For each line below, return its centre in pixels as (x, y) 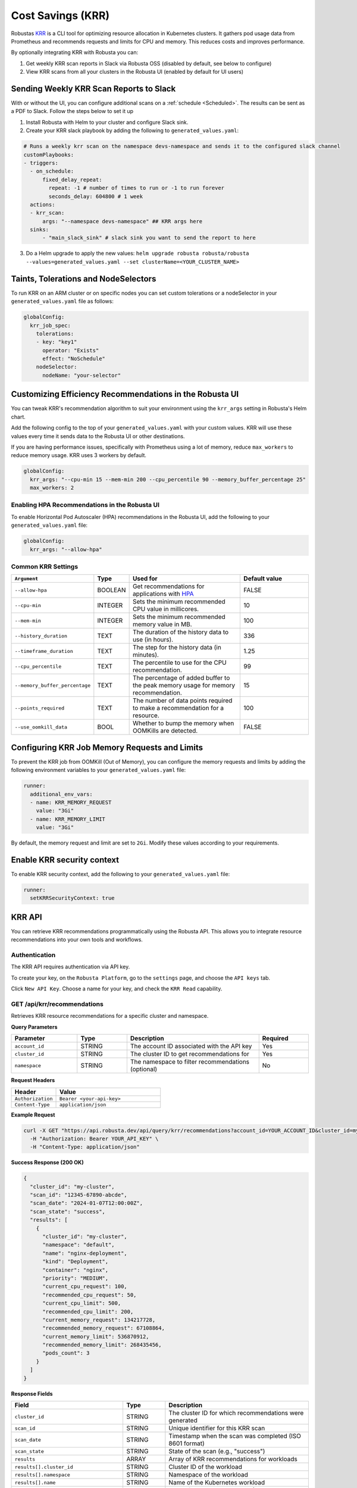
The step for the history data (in (177, 648)
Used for (145, 579)
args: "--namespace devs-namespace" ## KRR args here (123, 221)
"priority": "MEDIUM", (76, 1278)
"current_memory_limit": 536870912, (96, 1337)
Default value (263, 579)
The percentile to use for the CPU (179, 662)
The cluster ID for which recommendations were (236, 1413)
